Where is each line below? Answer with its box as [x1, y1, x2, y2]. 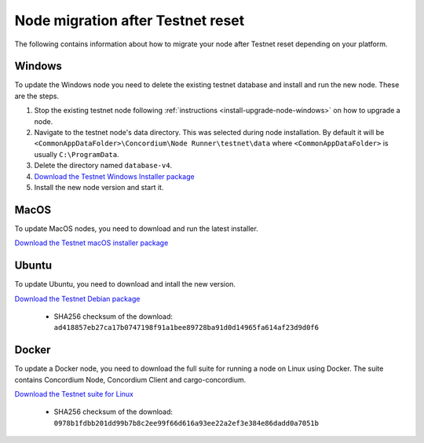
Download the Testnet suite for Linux [14, 390, 133, 399]
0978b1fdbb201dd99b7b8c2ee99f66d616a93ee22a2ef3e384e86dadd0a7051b [53, 419, 320, 427]
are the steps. [14, 91, 59, 101]
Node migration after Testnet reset [14, 12, 245, 29]
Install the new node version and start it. [34, 182, 164, 192]
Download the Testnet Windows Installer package [34, 171, 196, 181]
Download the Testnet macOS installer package [14, 238, 169, 247]
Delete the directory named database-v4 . [34, 161, 173, 170]
